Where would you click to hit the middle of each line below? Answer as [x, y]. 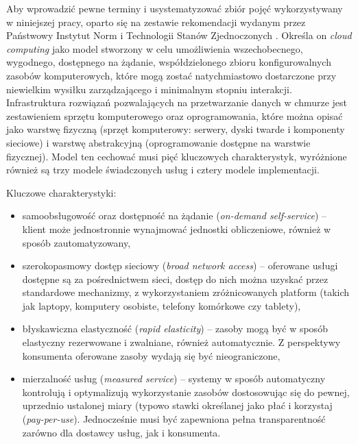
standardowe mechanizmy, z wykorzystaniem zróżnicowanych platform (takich [186, 292]
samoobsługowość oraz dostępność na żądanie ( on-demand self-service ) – [175, 215]
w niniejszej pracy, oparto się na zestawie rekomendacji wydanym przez [156, 22]
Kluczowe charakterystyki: [61, 192]
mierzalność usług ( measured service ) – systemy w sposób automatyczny [174, 379]
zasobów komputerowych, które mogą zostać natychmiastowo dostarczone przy [171, 75]
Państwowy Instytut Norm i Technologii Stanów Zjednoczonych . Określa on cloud [179, 35]
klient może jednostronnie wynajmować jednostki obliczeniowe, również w [177, 229]
